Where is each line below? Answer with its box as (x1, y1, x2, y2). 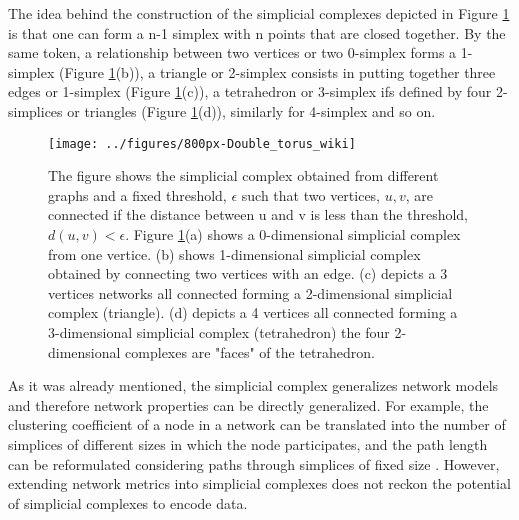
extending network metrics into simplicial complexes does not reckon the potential (8, 473, 511, 494)
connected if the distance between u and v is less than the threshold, (48, 204, 469, 225)
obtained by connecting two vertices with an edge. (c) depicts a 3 (48, 263, 448, 284)
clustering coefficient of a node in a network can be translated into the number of (8, 414, 506, 435)
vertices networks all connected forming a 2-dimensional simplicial (48, 282, 453, 303)
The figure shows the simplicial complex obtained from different (48, 165, 439, 186)
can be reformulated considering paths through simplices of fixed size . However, (8, 453, 500, 474)
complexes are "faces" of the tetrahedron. (125, 341, 375, 362)
